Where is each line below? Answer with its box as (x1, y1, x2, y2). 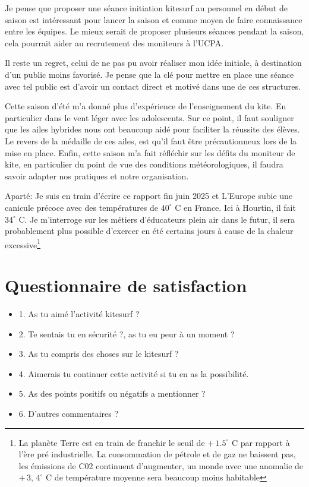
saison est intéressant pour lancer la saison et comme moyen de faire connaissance (5, 13, 302, 26)
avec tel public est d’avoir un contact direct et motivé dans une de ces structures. (5, 80, 301, 92)
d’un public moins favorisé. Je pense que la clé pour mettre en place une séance (5, 68, 294, 80)
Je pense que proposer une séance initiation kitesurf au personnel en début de (5, 2, 288, 14)
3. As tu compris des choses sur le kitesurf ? (18, 347, 179, 360)
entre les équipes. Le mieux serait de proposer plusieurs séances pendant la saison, (5, 25, 304, 37)
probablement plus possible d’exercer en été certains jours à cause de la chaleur (5, 224, 294, 237)
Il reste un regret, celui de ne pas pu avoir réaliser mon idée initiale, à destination (5, 56, 302, 69)
